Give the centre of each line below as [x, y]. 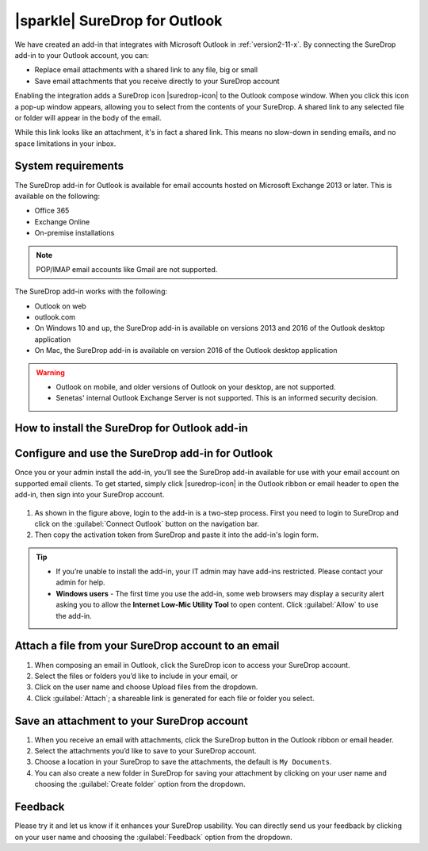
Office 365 [52, 211]
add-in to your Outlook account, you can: [82, 55]
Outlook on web [60, 306]
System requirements [69, 166]
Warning [50, 372]
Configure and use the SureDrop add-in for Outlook [144, 453]
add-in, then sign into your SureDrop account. [90, 495]
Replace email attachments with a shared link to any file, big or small [146, 70]
